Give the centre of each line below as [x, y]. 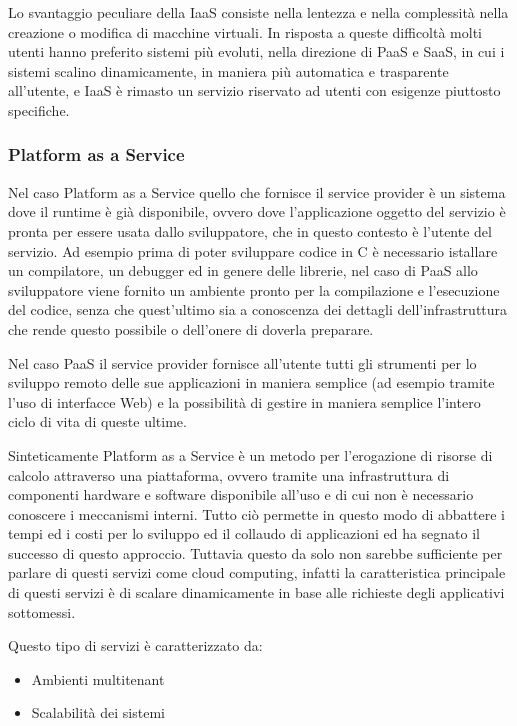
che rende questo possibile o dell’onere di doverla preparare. [191, 328]
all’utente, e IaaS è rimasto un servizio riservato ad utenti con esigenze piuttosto [254, 90]
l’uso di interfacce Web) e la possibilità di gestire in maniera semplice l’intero [244, 401]
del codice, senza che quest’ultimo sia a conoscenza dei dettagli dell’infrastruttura [258, 309]
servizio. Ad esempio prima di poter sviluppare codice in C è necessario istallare [253, 250]
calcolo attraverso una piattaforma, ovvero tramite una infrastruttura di [229, 474]
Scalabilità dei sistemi [98, 712]
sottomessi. [42, 611]
